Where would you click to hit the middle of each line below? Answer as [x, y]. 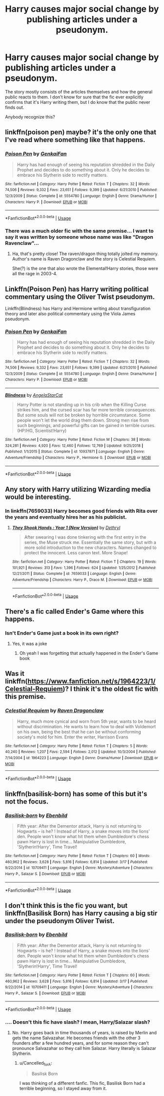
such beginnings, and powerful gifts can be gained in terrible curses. [86, 425]
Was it [15, 674]
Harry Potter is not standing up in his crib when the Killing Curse [82, 405]
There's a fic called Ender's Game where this [74, 611]
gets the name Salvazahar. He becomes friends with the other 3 [76, 1038]
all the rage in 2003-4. [35, 274]
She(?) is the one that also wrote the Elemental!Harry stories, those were [85, 268]
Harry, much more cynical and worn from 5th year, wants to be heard [86, 721]
